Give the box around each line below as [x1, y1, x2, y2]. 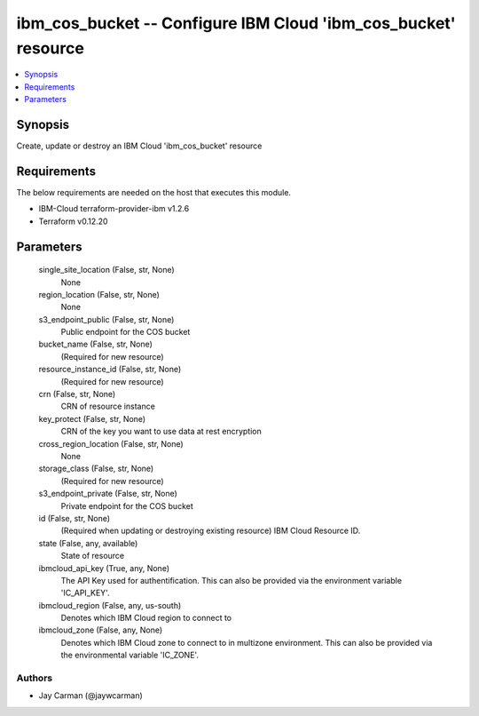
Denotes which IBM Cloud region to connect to [60, 613, 232, 624]
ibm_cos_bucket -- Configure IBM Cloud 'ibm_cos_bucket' [16, 13, 456, 33]
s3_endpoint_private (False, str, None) [38, 489, 177, 499]
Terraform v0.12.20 [38, 216, 108, 227]
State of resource [60, 551, 125, 561]
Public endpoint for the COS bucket [60, 327, 191, 338]
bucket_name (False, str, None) [38, 338, 153, 350]
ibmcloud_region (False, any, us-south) [38, 600, 182, 610]
